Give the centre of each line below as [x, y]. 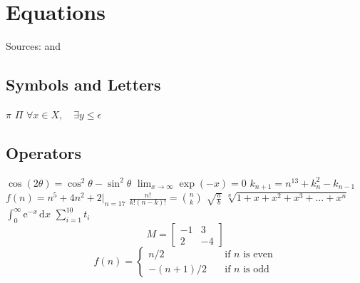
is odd [256, 269]
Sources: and [34, 46]
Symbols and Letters [83, 84]
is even [258, 254]
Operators [43, 152]
